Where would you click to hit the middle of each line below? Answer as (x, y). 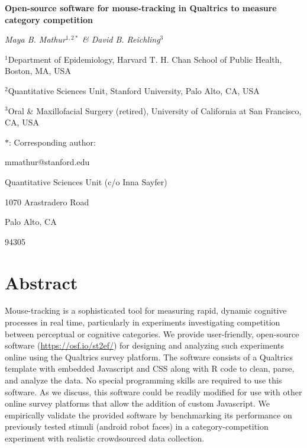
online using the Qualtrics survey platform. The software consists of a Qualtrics (149, 357)
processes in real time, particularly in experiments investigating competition (143, 322)
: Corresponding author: (52, 142)
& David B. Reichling (121, 39)
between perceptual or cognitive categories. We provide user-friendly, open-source (152, 333)
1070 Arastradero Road (47, 202)
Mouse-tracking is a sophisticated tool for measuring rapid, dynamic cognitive (146, 310)
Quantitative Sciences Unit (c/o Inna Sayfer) (86, 181)
